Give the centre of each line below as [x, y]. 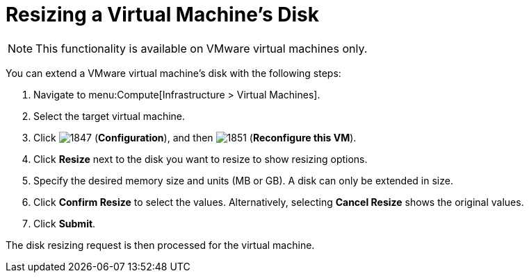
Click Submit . [65, 223]
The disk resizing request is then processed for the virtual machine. [160, 245]
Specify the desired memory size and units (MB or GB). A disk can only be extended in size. [243, 180]
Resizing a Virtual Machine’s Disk [163, 15]
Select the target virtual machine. [109, 116]
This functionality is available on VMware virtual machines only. [202, 48]
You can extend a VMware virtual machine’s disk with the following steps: [173, 73]
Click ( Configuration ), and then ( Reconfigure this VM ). [195, 137]
